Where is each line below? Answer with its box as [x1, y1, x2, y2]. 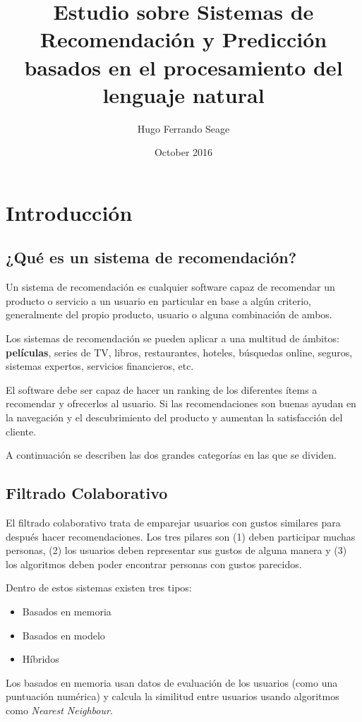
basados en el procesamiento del [24, 52, 343, 81]
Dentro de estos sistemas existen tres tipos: [6, 580, 192, 595]
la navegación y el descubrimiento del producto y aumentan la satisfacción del [6, 410, 343, 425]
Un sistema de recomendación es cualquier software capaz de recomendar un [6, 279, 335, 294]
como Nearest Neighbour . [6, 702, 113, 717]
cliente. [6, 423, 37, 438]
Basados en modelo [22, 627, 105, 642]
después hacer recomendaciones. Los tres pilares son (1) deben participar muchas [6, 529, 356, 543]
